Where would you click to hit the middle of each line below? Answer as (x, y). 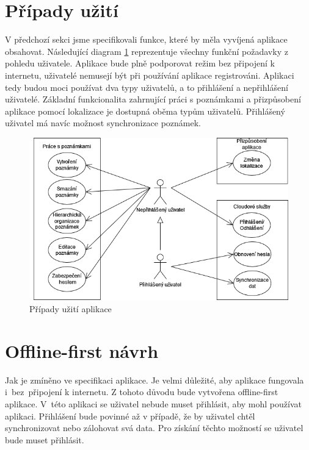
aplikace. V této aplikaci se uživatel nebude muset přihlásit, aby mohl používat (153, 403)
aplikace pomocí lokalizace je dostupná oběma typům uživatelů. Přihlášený (145, 111)
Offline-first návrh (82, 350)
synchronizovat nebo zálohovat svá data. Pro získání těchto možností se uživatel (154, 428)
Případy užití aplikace (71, 309)
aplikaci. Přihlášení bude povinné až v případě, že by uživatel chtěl (130, 416)
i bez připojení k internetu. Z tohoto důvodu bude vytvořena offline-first (142, 392)
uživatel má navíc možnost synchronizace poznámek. (103, 123)
